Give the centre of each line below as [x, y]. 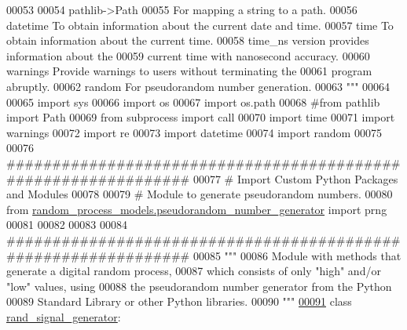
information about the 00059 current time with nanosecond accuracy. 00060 [188, 55]
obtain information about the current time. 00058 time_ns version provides [188, 40]
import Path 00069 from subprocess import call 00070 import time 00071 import [201, 117]
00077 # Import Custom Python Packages [295, 178]
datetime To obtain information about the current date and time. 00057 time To [200, 25]
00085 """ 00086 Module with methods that [297, 255]
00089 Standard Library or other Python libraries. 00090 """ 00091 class [179, 301]
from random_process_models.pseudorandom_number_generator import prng [197, 209]
